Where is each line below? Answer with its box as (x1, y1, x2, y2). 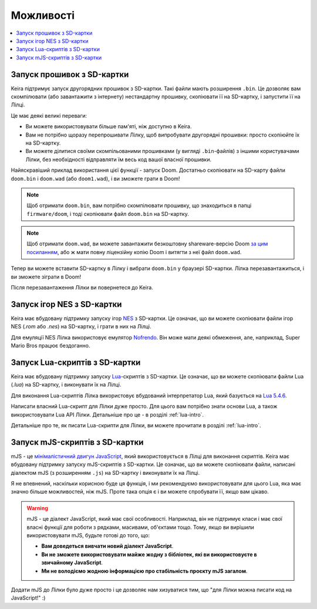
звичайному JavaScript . (41, 559, 103, 566)
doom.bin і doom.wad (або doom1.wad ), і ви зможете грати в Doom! (11, 175, 180, 182)
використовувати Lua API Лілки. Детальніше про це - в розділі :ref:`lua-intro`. (11, 411, 204, 418)
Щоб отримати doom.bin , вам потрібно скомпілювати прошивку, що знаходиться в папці (26, 202, 252, 209)
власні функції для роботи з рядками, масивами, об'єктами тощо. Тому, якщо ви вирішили (26, 524, 255, 531)
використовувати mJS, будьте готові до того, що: (26, 532, 150, 539)
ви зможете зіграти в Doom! (11, 273, 82, 280)
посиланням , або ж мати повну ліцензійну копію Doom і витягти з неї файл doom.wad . (26, 248, 242, 255)
